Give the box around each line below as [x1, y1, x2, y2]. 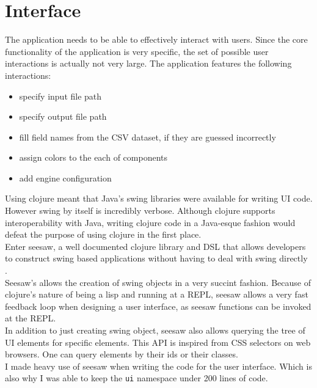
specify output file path [19, 110, 107, 123]
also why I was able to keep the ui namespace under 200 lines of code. [5, 372, 268, 384]
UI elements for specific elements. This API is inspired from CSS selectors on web [5, 335, 311, 348]
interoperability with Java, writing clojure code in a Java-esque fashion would [5, 216, 296, 229]
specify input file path [19, 89, 102, 102]
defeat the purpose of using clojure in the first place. [5, 228, 202, 241]
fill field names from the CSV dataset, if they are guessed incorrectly [19, 130, 276, 143]
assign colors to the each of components [19, 151, 167, 164]
